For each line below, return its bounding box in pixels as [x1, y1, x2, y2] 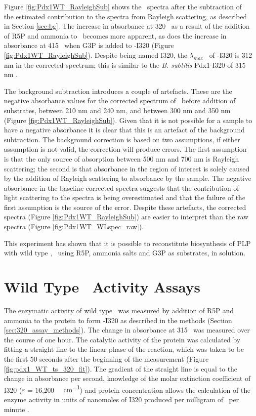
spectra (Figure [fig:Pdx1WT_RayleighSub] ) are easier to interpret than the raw [4, 211, 249, 222]
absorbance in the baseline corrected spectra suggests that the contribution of [4, 182, 239, 193]
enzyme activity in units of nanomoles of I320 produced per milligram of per [4, 394, 239, 404]
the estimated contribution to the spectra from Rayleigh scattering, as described [4, 11, 247, 21]
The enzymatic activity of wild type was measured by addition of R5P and [4, 305, 234, 315]
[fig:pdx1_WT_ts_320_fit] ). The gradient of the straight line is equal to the [4, 363, 238, 374]
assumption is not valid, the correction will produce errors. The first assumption [4, 144, 247, 154]
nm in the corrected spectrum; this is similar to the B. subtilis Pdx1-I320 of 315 [4, 59, 246, 70]
